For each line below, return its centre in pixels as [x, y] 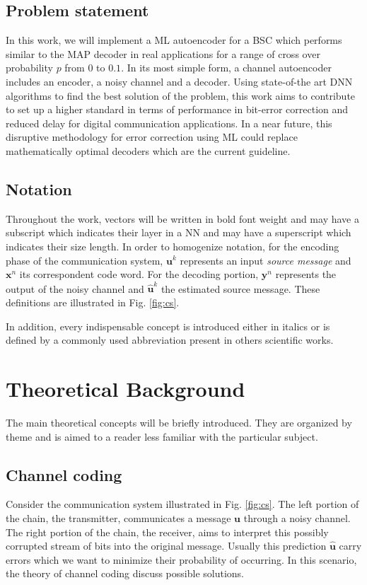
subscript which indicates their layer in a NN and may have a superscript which [179, 232]
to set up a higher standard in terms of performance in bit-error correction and [177, 109]
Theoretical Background [126, 388]
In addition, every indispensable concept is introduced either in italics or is [168, 326]
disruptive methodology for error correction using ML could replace [152, 137]
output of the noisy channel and [75, 288]
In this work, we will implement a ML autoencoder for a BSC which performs [174, 40]
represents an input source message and [266, 260]
